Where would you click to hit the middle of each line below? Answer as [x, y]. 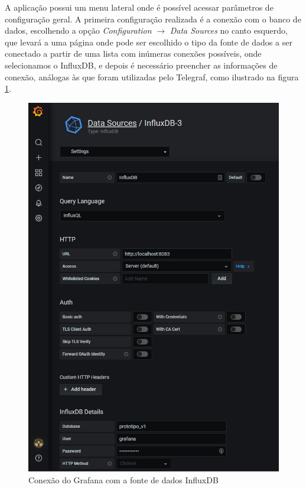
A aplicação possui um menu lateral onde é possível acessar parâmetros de [139, 7]
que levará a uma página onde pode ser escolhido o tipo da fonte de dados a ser [149, 42]
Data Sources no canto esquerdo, [229, 30]
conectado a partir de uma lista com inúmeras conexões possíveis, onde [133, 53]
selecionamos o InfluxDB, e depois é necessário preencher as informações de [141, 65]
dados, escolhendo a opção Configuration [78, 30]
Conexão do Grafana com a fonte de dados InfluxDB [123, 480]
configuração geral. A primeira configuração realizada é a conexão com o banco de [153, 19]
